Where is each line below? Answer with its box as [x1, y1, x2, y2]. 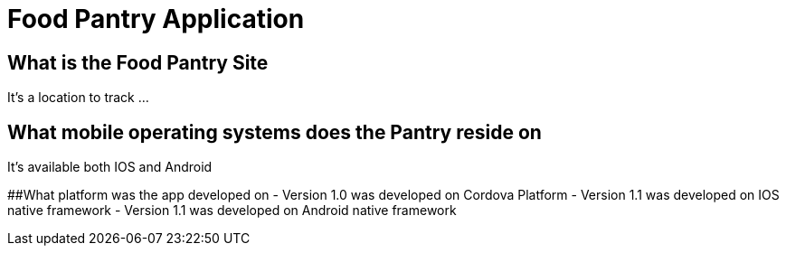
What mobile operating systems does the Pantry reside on [7, 120, 542, 144]
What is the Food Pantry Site [7, 51, 269, 74]
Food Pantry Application [7, 4, 305, 34]
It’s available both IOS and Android [7, 159, 213, 175]
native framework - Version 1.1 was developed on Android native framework [7, 202, 457, 219]
